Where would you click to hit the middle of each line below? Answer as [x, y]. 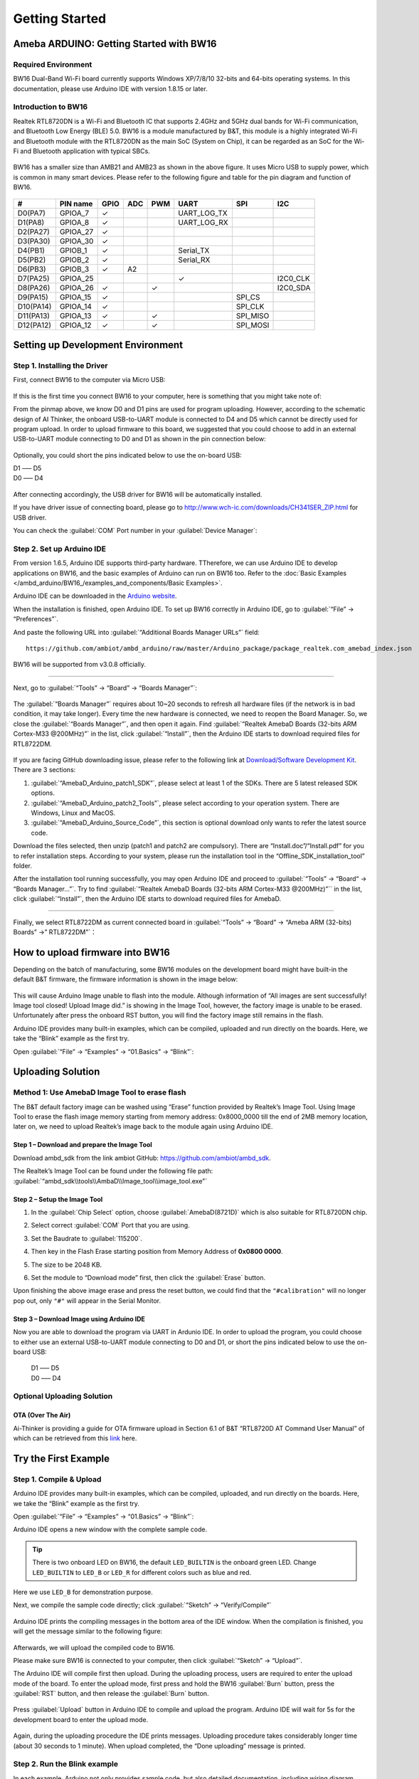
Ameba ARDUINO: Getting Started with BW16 [115, 44]
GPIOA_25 [76, 278]
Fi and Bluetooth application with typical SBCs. [82, 151]
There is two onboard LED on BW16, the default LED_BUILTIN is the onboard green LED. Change [174, 1563]
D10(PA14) [35, 306]
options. [43, 793]
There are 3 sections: [44, 770]
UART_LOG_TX [203, 213]
